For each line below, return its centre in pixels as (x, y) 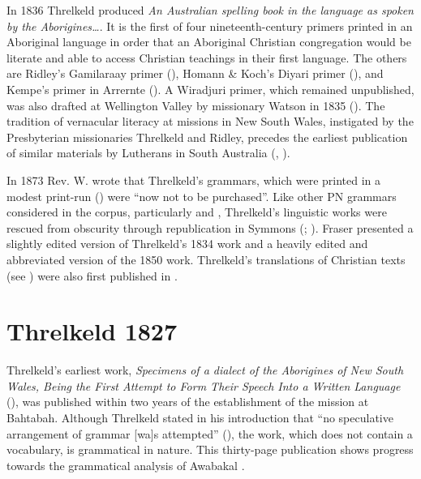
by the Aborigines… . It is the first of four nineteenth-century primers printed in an (210, 26)
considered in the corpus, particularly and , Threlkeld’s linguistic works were (197, 212)
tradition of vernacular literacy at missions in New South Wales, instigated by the (210, 121)
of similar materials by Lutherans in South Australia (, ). (148, 153)
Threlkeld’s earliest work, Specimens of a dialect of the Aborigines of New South (205, 370)
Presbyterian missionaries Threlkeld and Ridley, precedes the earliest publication (207, 137)
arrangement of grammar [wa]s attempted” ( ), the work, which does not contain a (210, 433)
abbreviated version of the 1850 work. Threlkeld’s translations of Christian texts (206, 259)
